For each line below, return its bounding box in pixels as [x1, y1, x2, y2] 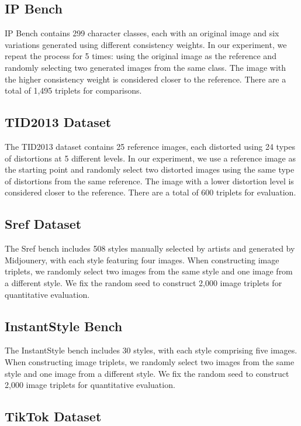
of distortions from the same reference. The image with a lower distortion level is [5, 174, 294, 187]
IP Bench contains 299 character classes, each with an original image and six [5, 27, 279, 39]
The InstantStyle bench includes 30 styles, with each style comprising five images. [5, 344, 297, 356]
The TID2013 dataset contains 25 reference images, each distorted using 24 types [5, 140, 295, 152]
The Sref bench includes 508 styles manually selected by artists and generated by [5, 242, 295, 255]
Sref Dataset [5, 215, 82, 233]
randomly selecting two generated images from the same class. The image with [5, 61, 286, 73]
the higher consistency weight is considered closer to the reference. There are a [5, 73, 286, 85]
